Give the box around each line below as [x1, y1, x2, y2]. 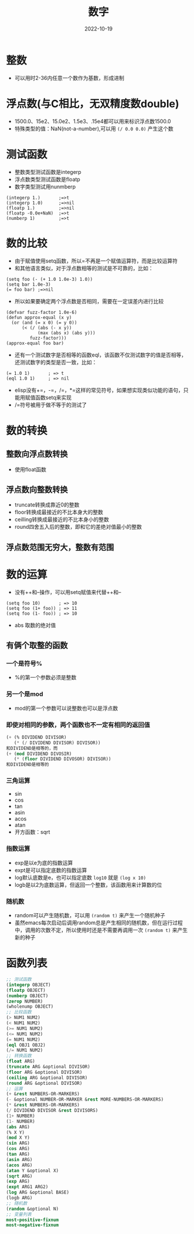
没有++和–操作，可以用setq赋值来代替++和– [14, 588, 121, 595]
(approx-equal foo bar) [6, 340, 64, 346]
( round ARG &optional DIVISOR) [6, 1080, 83, 1086]
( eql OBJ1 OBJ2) [6, 1042, 46, 1048]
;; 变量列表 [6, 1211, 32, 1217]
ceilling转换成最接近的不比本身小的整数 [14, 516, 110, 523]
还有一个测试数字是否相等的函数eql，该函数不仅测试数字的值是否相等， [14, 351, 186, 358]
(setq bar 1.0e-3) [6, 281, 51, 287]
